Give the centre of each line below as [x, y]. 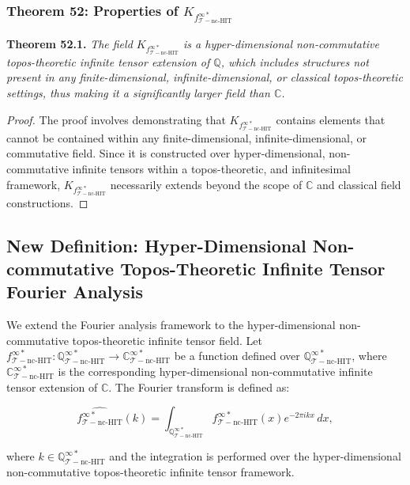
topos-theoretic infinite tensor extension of [108, 61]
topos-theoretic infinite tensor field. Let [167, 340]
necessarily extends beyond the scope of [206, 184]
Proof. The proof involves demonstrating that [116, 119]
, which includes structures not [295, 61]
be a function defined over [237, 356]
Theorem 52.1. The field [70, 43]
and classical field [359, 184]
